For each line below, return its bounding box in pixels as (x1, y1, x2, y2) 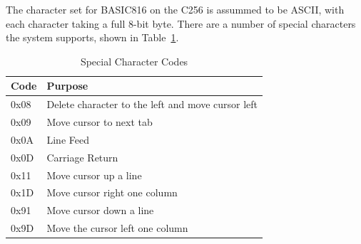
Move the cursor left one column (46, 221, 188, 235)
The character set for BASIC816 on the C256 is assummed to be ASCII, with (6, 2, 345, 16)
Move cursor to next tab (46, 115, 153, 129)
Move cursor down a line (46, 203, 154, 218)
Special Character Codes (80, 53, 188, 68)
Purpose (46, 78, 88, 93)
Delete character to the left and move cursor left (46, 97, 258, 112)
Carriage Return (46, 149, 118, 164)
